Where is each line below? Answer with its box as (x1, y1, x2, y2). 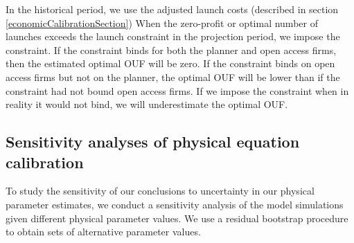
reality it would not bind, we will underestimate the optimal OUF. (6, 97, 288, 111)
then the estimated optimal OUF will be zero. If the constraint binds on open (6, 56, 335, 71)
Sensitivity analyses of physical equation (6, 131, 300, 152)
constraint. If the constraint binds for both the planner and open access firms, (6, 42, 337, 57)
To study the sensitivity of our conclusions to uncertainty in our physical (6, 183, 315, 198)
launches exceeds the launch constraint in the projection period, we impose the (6, 29, 340, 44)
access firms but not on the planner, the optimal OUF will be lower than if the (6, 69, 340, 84)
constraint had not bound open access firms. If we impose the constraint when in (6, 83, 349, 98)
